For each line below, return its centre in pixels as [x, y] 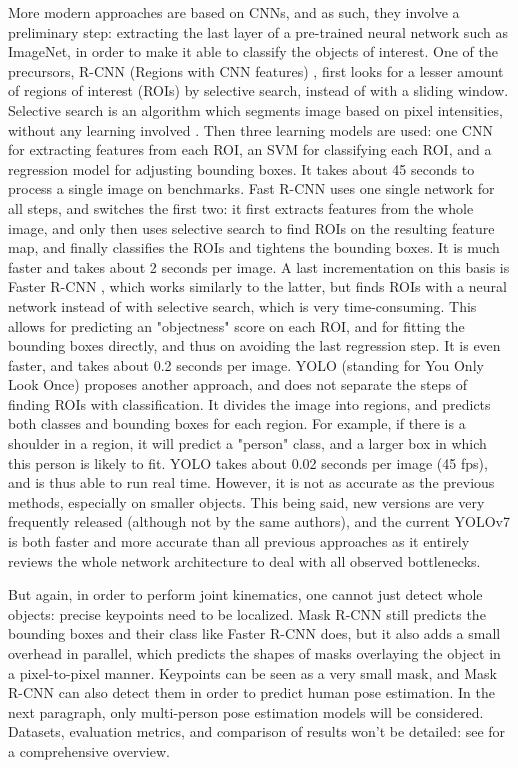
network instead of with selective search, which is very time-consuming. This [242, 305]
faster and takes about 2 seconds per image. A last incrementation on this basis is [259, 266]
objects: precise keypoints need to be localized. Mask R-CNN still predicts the [247, 613]
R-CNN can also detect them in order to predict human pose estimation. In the [252, 692]
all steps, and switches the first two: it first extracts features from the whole [241, 207]
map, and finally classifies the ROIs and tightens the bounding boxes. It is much [254, 247]
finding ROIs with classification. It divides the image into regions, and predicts [249, 403]
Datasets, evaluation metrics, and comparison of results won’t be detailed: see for [257, 731]
